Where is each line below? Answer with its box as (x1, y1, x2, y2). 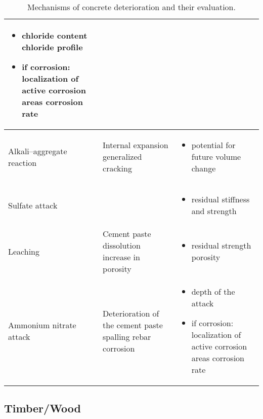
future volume (191, 151, 241, 162)
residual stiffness (191, 193, 250, 205)
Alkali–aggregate (8, 145, 67, 157)
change (191, 162, 216, 174)
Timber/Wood (4, 400, 81, 416)
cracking (103, 162, 132, 174)
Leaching (8, 245, 40, 257)
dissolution (103, 239, 141, 251)
